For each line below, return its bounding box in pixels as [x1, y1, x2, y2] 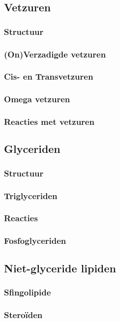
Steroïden [4, 308, 43, 321]
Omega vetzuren [4, 93, 70, 105]
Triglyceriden [4, 189, 58, 202]
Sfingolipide [4, 286, 51, 298]
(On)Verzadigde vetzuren [4, 48, 106, 60]
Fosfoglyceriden [4, 234, 66, 247]
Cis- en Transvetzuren [4, 70, 93, 83]
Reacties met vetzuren [4, 116, 94, 128]
